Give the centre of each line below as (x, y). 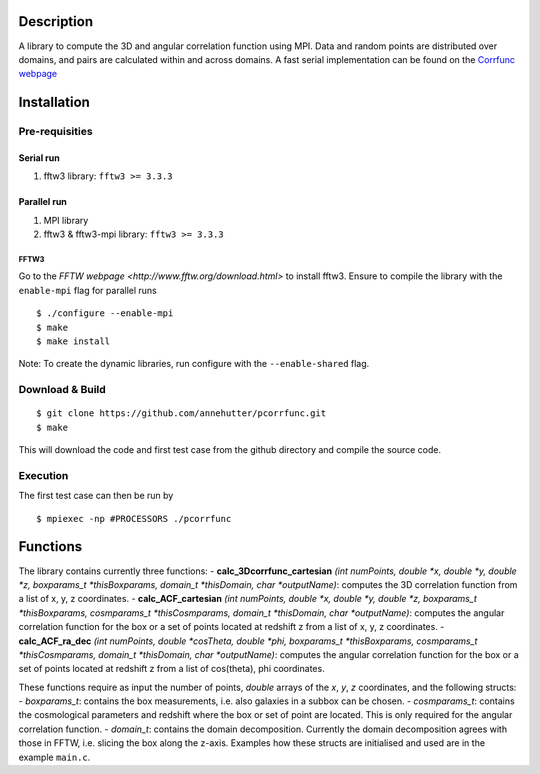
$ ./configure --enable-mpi (105, 313)
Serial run (39, 157)
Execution (43, 475)
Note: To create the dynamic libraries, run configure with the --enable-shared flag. (194, 364)
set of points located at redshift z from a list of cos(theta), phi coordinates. (171, 669)
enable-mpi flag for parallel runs (87, 290)
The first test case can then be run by (96, 496)
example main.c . (54, 757)
